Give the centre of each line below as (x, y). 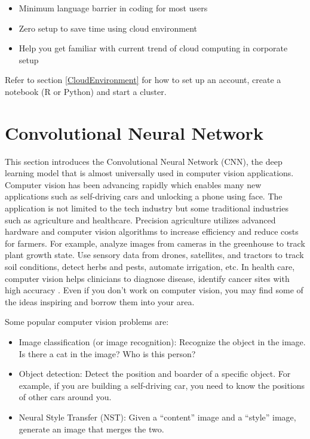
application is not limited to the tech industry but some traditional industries (147, 208)
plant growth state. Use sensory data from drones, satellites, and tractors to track (154, 255)
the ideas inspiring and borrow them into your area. (100, 301)
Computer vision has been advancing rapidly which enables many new (133, 184)
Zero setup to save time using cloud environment (108, 28)
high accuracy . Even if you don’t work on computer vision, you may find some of (154, 290)
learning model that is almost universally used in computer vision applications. (149, 173)
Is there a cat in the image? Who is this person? (107, 353)
